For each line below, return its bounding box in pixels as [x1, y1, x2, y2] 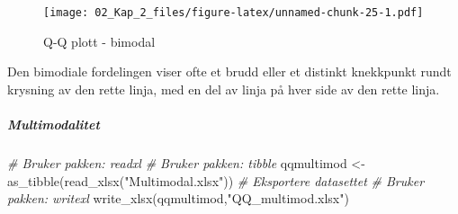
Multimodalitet [7, 115, 100, 134]
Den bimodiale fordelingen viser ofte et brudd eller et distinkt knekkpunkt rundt [7, 62, 452, 81]
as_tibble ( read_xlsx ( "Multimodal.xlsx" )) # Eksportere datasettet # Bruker [7, 171, 425, 190]
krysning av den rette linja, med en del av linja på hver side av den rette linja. [7, 79, 440, 98]
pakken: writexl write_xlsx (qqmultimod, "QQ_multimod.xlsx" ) [7, 189, 349, 208]
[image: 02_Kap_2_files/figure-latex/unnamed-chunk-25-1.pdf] [43, 6, 424, 19]
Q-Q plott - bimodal [43, 31, 156, 50]
